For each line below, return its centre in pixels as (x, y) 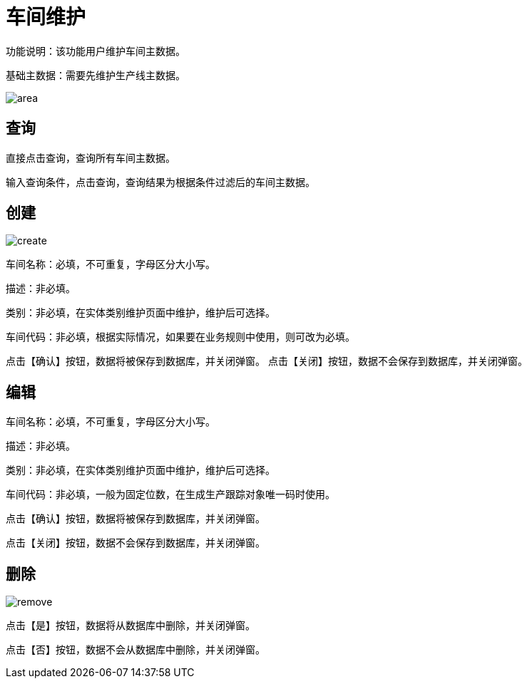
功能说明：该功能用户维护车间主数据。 (96, 51)
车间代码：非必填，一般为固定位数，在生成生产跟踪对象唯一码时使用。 (170, 494)
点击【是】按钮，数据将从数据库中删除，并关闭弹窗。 (131, 626)
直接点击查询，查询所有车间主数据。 (91, 157)
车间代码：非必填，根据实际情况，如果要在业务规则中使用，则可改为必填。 (180, 337)
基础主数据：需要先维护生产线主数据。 (96, 75)
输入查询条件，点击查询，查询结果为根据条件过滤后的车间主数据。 (160, 182)
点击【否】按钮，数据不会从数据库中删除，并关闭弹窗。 (135, 650)
